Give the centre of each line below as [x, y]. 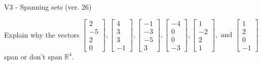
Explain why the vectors [42, 34]
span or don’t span [33, 56]
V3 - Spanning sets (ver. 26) [48, 7]
